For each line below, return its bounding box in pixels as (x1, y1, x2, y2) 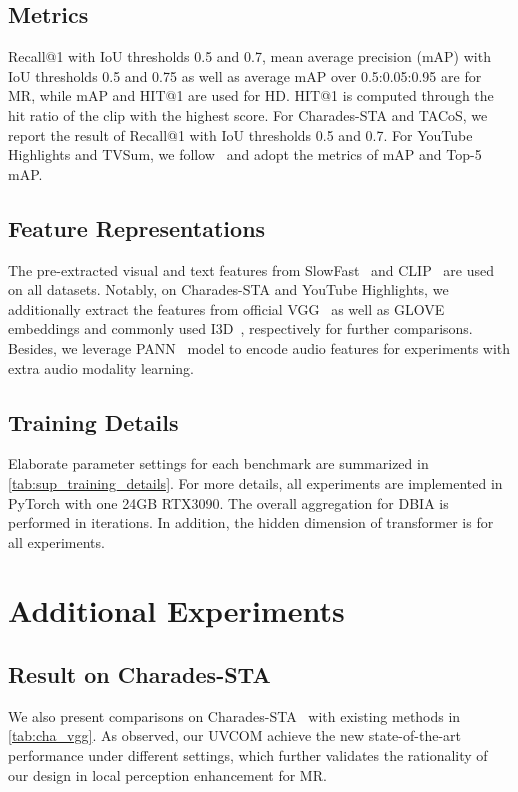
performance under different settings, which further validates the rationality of (8, 745, 488, 766)
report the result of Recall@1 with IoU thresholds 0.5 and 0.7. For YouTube (8, 124, 473, 145)
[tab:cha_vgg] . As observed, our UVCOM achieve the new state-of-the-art (8, 725, 461, 746)
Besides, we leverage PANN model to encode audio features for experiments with (8, 337, 511, 358)
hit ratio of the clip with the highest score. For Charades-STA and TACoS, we (8, 104, 488, 125)
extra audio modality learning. (8, 357, 195, 378)
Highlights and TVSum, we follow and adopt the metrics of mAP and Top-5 (8, 144, 482, 165)
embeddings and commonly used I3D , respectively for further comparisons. (8, 318, 473, 339)
